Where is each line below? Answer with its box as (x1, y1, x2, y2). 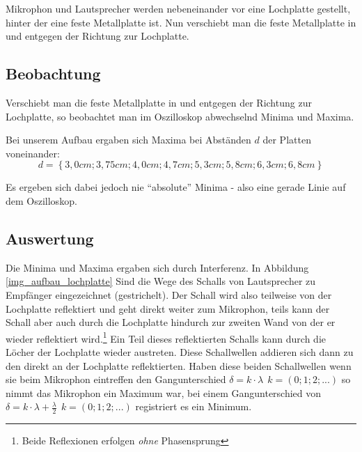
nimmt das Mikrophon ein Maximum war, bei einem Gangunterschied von (6, 385, 322, 400)
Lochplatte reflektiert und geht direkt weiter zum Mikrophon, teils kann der (6, 301, 330, 315)
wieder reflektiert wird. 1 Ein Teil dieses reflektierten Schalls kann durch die (6, 329, 326, 345)
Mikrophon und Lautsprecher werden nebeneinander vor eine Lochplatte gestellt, (6, 1, 351, 15)
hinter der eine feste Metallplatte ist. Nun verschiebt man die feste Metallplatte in (6, 15, 356, 29)
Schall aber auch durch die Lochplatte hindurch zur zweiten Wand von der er (6, 315, 336, 329)
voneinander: (6, 146, 60, 160)
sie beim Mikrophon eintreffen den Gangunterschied (6, 372, 226, 387)
